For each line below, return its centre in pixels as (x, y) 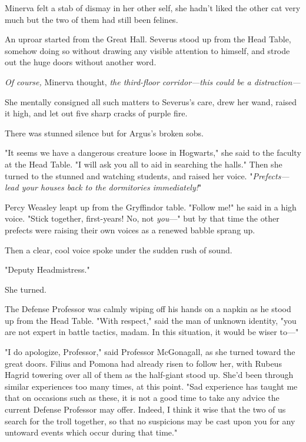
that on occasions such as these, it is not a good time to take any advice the (142, 398)
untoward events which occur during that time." (91, 432)
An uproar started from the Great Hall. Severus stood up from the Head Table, (148, 39)
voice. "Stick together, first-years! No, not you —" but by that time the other (142, 218)
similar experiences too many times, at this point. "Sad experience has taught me (151, 386)
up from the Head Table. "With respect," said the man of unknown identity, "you (151, 320)
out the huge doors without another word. (81, 62)
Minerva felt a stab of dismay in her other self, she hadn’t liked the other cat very (153, 8)
